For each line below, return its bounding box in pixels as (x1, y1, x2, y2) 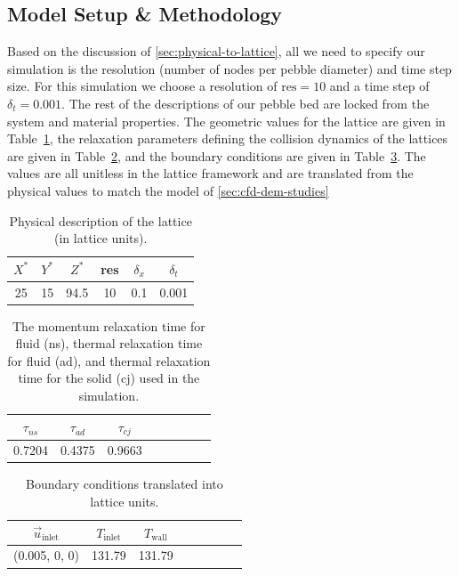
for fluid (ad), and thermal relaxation (7, 351, 211, 369)
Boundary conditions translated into (25, 475, 223, 493)
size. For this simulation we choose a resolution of (7, 77, 278, 95)
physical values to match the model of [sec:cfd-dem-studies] (7, 181, 329, 199)
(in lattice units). (54, 229, 148, 247)
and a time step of (329, 77, 430, 95)
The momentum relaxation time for (12, 316, 205, 335)
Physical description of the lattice (9, 211, 192, 230)
